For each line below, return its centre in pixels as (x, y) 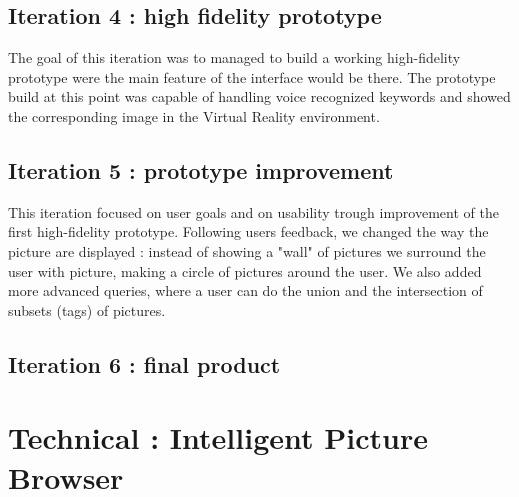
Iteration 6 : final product (144, 363)
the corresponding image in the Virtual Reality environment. (194, 115)
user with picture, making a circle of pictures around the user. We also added (245, 270)
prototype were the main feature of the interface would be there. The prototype (252, 76)
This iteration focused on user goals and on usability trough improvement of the (253, 211)
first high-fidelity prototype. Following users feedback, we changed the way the (248, 231)
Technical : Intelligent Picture (218, 437)
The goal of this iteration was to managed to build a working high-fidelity (234, 57)
